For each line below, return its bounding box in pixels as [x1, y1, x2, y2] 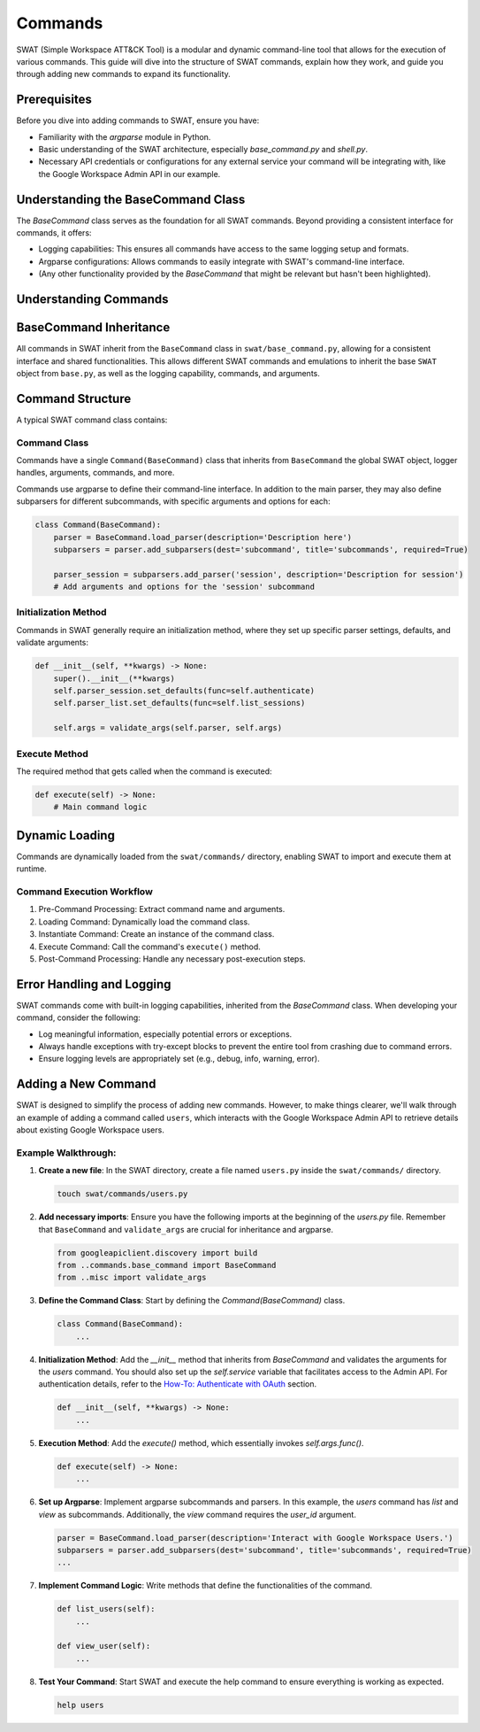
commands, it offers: [16, 228, 92, 238]
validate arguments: [16, 638, 88, 648]
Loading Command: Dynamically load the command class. [38, 916, 251, 927]
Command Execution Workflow [16, 885, 154, 898]
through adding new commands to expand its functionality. [16, 69, 232, 80]
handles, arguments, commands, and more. [16, 468, 175, 478]
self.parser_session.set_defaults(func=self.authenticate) [53, 686, 316, 696]
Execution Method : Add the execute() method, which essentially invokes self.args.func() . [38, 1437, 364, 1448]
